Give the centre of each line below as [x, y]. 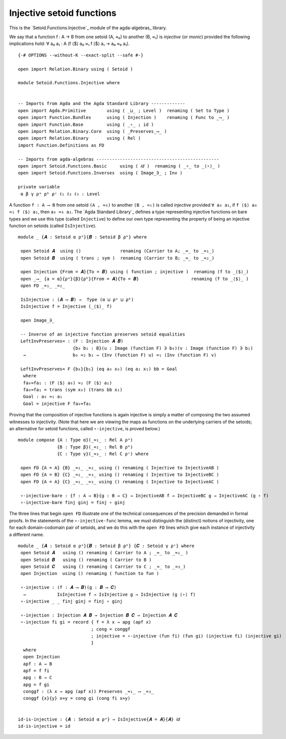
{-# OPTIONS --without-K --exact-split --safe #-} [81, 55]
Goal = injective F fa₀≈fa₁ [57, 403]
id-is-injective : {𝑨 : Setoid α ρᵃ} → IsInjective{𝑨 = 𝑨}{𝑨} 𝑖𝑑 [99, 719]
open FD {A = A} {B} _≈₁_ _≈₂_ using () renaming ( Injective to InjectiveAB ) [120, 468]
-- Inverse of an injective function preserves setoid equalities [103, 334]
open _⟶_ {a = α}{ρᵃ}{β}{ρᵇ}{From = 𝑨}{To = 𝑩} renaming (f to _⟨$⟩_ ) [135, 279]
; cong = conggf [111, 629]
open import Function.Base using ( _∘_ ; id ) [86, 124]
